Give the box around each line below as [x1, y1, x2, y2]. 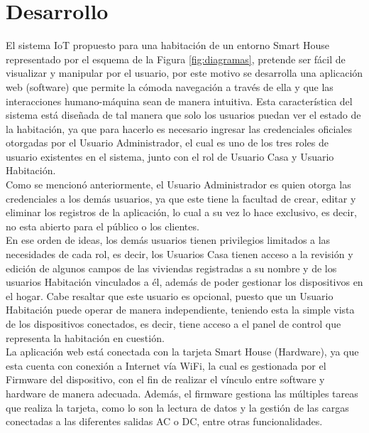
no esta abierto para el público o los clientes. [6, 218, 199, 233]
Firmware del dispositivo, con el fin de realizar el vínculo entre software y [6, 372, 325, 387]
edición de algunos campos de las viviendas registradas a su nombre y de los [6, 260, 337, 275]
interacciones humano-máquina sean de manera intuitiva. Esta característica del [6, 93, 353, 108]
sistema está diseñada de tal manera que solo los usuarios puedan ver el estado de [6, 107, 361, 122]
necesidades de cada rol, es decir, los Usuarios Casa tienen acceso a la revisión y [6, 247, 353, 262]
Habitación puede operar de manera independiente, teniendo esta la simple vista [6, 302, 355, 317]
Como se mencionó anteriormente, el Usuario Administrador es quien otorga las [6, 177, 351, 192]
